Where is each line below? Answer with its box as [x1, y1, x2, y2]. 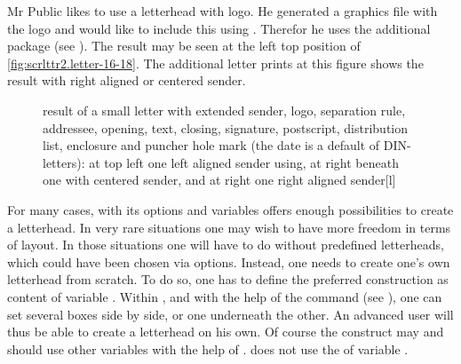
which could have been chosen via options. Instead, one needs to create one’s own [7, 252, 450, 271]
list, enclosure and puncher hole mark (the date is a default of [43, 136, 380, 154]
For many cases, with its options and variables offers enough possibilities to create [7, 200, 454, 218]
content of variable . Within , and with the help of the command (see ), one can [7, 287, 442, 305]
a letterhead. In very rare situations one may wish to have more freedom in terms [7, 218, 451, 236]
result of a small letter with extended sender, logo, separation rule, [43, 100, 406, 119]
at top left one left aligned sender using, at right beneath [89, 153, 399, 171]
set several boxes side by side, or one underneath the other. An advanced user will [7, 305, 454, 323]
